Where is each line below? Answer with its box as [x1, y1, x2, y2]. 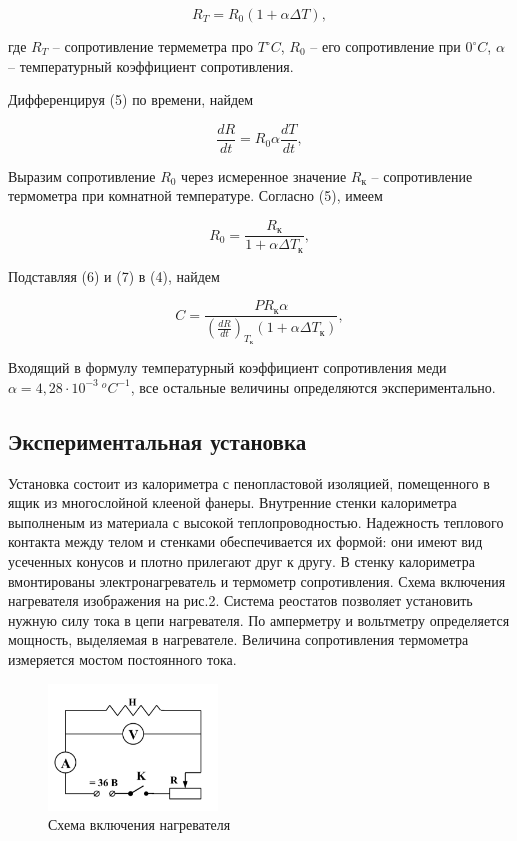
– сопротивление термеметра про [52, 36, 254, 56]
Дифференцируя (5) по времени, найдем [8, 89, 254, 110]
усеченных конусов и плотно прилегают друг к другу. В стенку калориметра [8, 551, 475, 572]
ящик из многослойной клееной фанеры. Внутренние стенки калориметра [8, 492, 457, 513]
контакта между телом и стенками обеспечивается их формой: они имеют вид [8, 531, 483, 552]
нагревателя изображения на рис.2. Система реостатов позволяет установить [8, 590, 473, 611]
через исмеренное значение [181, 165, 347, 186]
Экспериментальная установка [8, 425, 307, 456]
